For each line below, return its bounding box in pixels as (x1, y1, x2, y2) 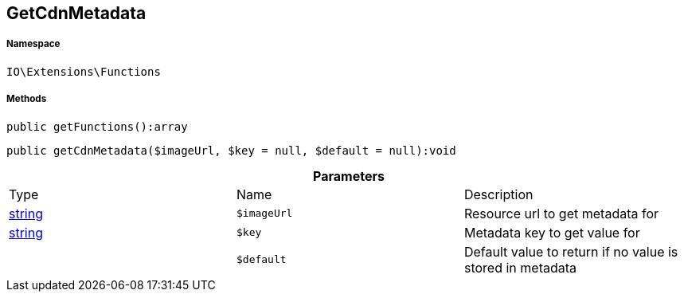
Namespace (6, 38, 61, 50)
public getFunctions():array (6, 120, 188, 133)
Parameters (313, 167, 385, 184)
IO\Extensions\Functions (6, 65, 161, 78)
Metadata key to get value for (463, 224, 640, 241)
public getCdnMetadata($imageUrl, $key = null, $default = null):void (6, 143, 456, 157)
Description (463, 186, 534, 202)
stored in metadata (463, 259, 577, 276)
